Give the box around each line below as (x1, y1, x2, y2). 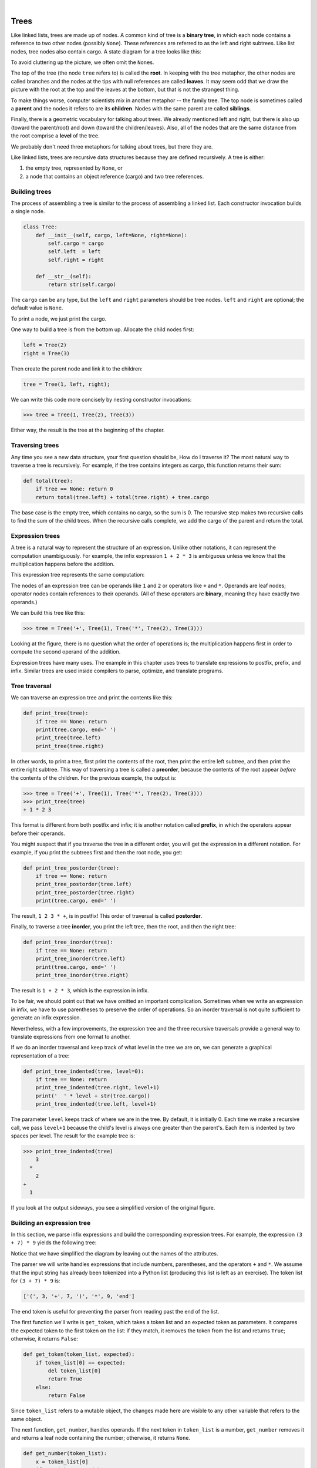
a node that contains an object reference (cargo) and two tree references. (25, 173, 204, 180)
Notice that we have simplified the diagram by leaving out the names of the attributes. (11, 1250, 218, 1257)
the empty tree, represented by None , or (25, 164, 123, 171)
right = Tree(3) (23, 350, 70, 356)
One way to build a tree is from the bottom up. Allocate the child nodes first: (11, 326, 194, 333)
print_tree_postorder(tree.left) (35, 881, 132, 888)
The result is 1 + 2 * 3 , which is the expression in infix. (11, 986, 149, 994)
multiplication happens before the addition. (11, 561, 115, 568)
